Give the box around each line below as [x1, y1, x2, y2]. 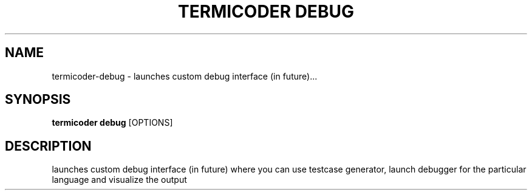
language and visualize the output [52, 174, 187, 185]
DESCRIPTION [5, 138, 92, 154]
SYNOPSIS [5, 92, 71, 108]
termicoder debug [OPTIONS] [52, 117, 173, 128]
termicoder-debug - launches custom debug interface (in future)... [52, 70, 318, 81]
